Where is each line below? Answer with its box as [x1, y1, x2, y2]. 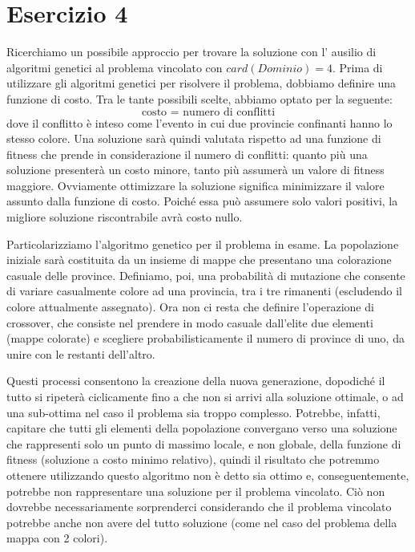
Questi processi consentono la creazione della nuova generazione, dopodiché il [6, 372, 385, 389]
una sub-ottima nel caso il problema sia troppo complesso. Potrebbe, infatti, [6, 404, 381, 420]
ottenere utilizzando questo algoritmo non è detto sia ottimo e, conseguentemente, [6, 466, 409, 483]
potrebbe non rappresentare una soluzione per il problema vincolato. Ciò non [6, 482, 385, 499]
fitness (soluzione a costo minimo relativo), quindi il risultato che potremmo [6, 451, 380, 468]
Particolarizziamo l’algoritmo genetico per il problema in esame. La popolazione [6, 235, 399, 252]
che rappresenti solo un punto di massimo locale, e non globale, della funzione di [6, 435, 401, 452]
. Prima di [332, 59, 383, 75]
